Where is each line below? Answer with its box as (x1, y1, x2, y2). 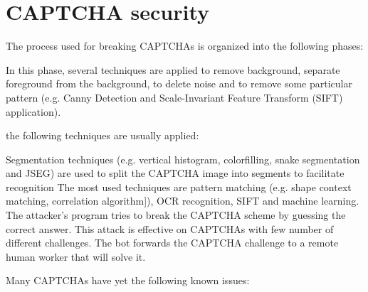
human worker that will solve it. (6, 249, 146, 264)
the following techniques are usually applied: (6, 128, 199, 143)
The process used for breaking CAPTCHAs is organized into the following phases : (6, 38, 364, 53)
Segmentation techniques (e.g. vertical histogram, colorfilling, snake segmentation (6, 151, 360, 166)
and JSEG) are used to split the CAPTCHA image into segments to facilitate (6, 166, 345, 180)
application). (6, 104, 61, 119)
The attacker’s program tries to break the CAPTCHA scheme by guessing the (6, 207, 346, 222)
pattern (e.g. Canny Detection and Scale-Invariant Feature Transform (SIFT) (6, 90, 343, 104)
